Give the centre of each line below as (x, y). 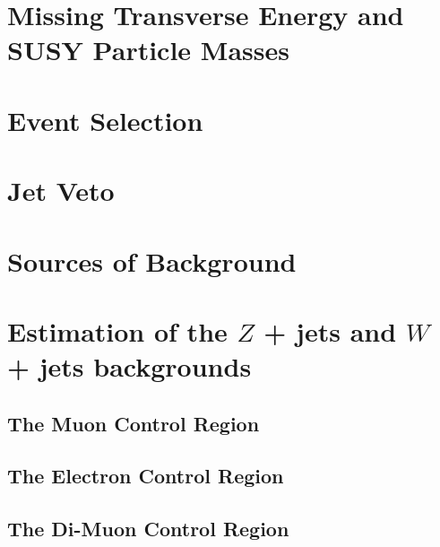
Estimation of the (117, 330)
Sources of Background (152, 260)
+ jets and (330, 330)
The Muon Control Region (134, 423)
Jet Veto (61, 191)
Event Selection (105, 120)
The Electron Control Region (146, 476)
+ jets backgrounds (129, 366)
